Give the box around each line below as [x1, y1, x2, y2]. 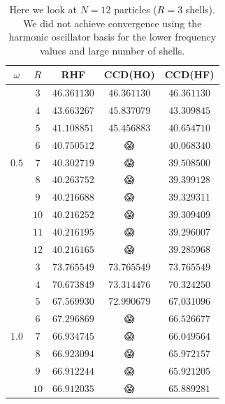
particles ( [114, 2, 157, 16]
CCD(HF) [164, 67, 215, 82]
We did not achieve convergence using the [23, 15, 202, 30]
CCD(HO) [103, 67, 155, 82]
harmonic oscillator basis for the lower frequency [8, 29, 217, 44]
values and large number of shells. [40, 43, 185, 57]
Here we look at [9, 2, 78, 16]
